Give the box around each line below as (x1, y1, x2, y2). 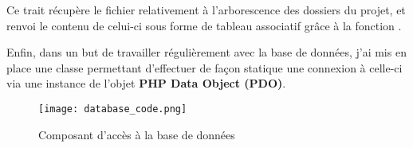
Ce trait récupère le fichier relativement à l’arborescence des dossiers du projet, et (6, 2, 406, 18)
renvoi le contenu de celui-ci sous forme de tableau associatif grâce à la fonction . (6, 17, 402, 33)
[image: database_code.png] (38, 103, 187, 115)
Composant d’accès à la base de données (38, 126, 235, 142)
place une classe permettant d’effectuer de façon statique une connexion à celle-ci (6, 59, 403, 76)
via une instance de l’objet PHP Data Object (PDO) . (6, 75, 286, 92)
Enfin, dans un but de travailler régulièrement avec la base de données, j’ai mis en (6, 44, 407, 60)
